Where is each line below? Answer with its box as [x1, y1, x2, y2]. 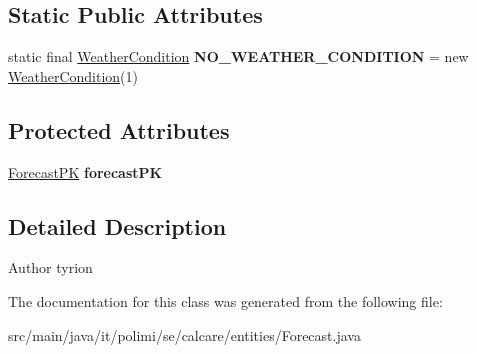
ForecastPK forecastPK [8, 161, 163, 182]
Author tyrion [8, 257, 93, 278]
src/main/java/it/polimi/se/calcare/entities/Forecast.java [8, 324, 361, 345]
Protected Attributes [8, 114, 230, 145]
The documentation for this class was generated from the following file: [8, 290, 443, 311]
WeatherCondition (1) [8, 65, 138, 86]
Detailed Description [8, 210, 227, 241]
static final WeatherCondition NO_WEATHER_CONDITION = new [8, 46, 469, 67]
